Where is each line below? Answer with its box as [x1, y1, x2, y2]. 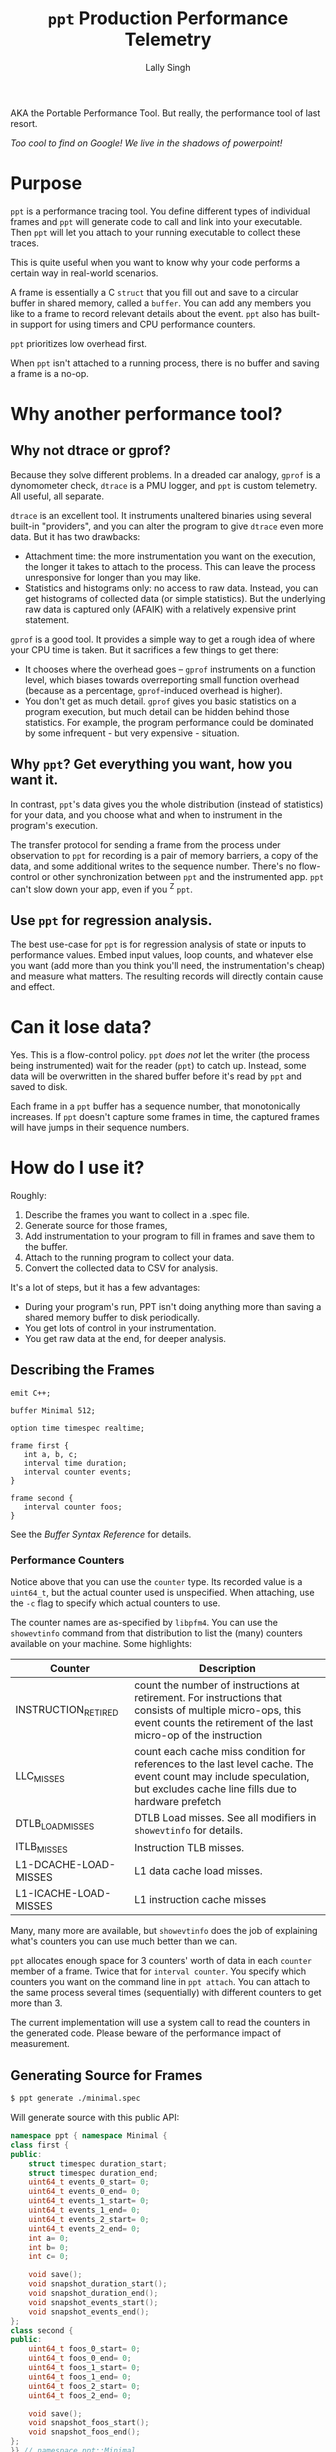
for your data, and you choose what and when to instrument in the [10, 808, 283, 821]
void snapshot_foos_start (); [28, 2418, 150, 2428]
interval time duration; [23, 1458, 128, 1468]
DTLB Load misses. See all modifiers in [134, 1811, 317, 1825]
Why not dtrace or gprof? [10, 442, 172, 459]
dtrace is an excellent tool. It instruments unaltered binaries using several [10, 509, 312, 521]
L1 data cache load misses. [134, 1864, 263, 1878]
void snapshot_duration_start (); [28, 2279, 168, 2289]
